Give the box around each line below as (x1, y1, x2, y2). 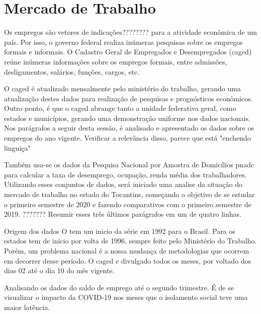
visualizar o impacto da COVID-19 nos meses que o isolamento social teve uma (4, 292, 248, 302)
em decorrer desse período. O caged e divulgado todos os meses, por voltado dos (4, 255, 251, 266)
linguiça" (4, 142, 31, 153)
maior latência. (4, 301, 50, 312)
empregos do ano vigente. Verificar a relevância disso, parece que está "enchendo (4, 133, 251, 143)
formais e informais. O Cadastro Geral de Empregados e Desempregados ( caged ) (4, 46, 252, 57)
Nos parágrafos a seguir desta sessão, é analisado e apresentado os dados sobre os (4, 122, 254, 133)
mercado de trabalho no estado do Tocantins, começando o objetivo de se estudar (4, 189, 255, 200)
